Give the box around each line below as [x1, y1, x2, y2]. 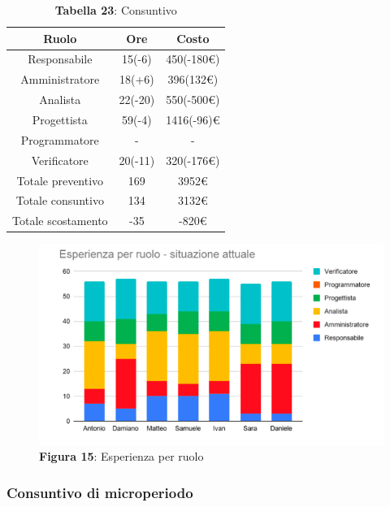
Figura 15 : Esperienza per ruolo [39, 448, 204, 465]
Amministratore [20, 71, 100, 88]
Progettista [32, 110, 88, 128]
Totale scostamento [12, 212, 108, 229]
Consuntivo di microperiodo [6, 482, 193, 502]
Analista [39, 91, 81, 108]
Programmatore [20, 131, 99, 148]
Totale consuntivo [15, 192, 104, 209]
